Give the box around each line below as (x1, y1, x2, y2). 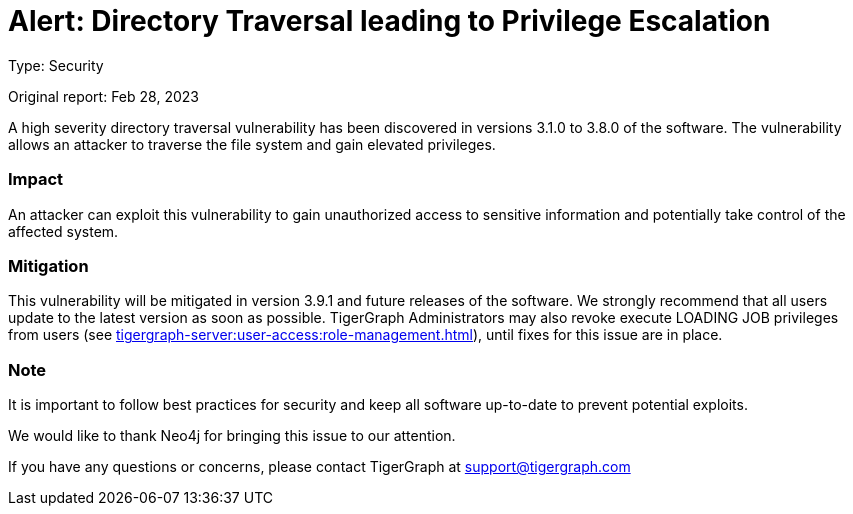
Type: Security (8, 56, 104, 74)
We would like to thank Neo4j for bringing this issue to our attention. (8, 427, 456, 444)
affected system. (8, 222, 119, 240)
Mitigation (8, 255, 89, 276)
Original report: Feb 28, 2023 (8, 87, 199, 105)
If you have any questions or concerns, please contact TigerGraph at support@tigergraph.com (8, 458, 631, 475)
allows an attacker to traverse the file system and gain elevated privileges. (8, 135, 496, 153)
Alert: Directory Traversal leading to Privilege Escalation (8, 4, 771, 38)
